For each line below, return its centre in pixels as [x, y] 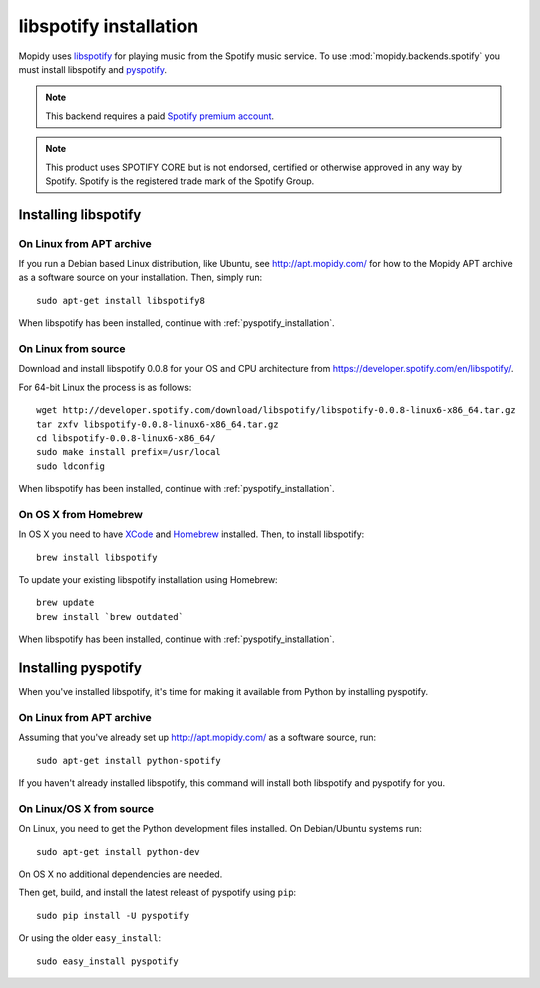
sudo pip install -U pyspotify [113, 915]
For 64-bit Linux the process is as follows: [105, 387]
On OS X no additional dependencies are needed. [120, 874]
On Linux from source [72, 348]
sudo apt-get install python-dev [118, 851]
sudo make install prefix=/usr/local [129, 452]
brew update [65, 603]
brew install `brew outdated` [110, 616]
